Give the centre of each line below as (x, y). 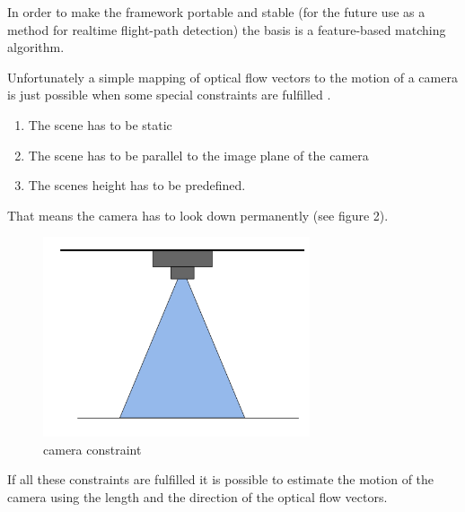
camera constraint (92, 449)
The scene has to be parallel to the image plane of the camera (198, 155)
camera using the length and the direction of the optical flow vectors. (197, 496)
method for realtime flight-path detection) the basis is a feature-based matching (227, 29)
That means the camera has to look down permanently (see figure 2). (198, 215)
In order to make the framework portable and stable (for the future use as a (216, 12)
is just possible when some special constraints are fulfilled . (169, 95)
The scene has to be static (100, 124)
